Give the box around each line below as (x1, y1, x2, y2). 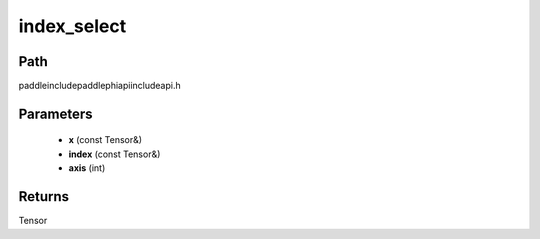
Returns (18, 188, 70, 205)
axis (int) (68, 162, 106, 174)
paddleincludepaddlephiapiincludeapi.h (18, 80, 181, 92)
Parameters (18, 105, 93, 122)
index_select (18, 15, 127, 37)
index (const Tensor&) (68, 148, 161, 160)
